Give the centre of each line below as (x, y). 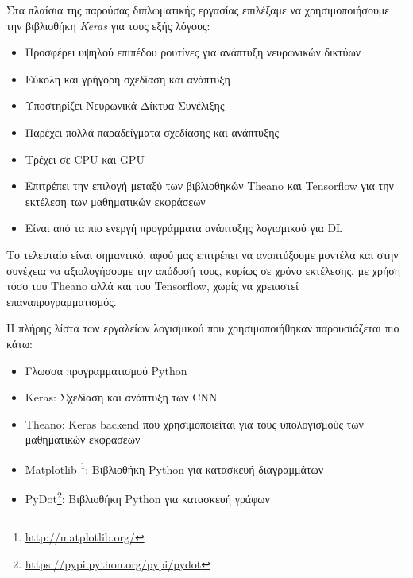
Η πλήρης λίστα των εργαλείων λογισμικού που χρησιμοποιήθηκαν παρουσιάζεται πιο (203, 328)
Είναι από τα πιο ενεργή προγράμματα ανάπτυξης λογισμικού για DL (184, 228)
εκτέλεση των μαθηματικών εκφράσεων (115, 201)
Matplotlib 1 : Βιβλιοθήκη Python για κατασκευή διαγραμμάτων (174, 467)
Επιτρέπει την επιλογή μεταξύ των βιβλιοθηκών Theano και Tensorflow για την (209, 186)
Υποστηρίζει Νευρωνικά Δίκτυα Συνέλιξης (125, 105)
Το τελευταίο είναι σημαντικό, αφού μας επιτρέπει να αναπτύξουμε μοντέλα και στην (203, 254)
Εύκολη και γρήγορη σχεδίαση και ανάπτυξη (127, 78)
